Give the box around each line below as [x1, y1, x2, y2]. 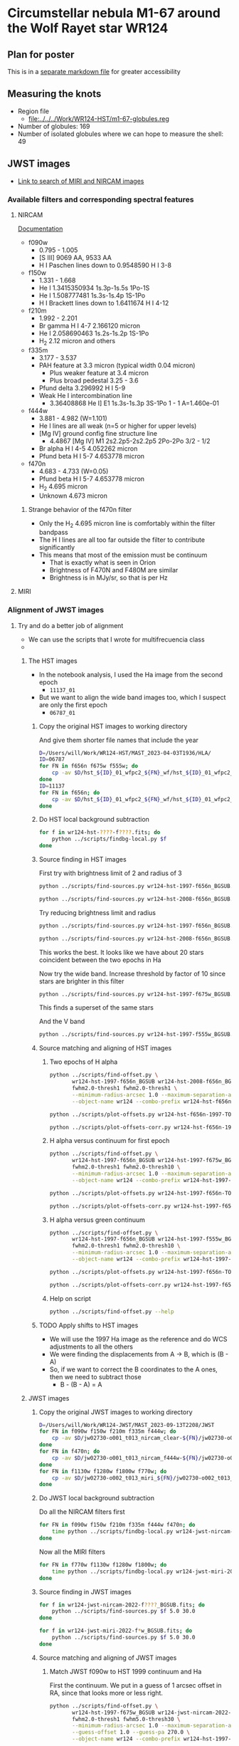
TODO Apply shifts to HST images [38, 1321, 139, 1329]
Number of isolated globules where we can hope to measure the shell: [17, 130, 224, 138]
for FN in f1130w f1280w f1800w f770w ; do [38, 1468, 167, 1475]
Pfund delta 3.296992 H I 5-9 [38, 383, 126, 392]
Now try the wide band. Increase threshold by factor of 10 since [38, 969, 226, 978]
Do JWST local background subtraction [38, 1494, 155, 1502]
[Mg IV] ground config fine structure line [38, 429, 158, 437]
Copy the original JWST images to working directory [38, 1408, 193, 1416]
